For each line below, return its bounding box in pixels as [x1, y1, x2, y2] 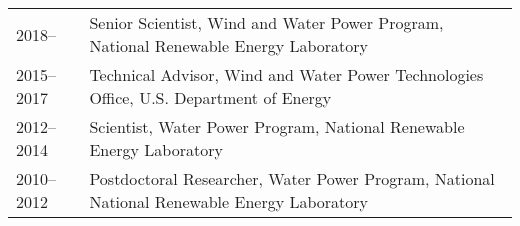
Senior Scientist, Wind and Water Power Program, [89, 11, 444, 34]
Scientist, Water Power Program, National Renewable [89, 115, 465, 138]
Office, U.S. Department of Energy [89, 86, 332, 109]
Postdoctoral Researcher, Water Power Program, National [89, 167, 495, 190]
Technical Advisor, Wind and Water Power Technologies [89, 63, 484, 86]
